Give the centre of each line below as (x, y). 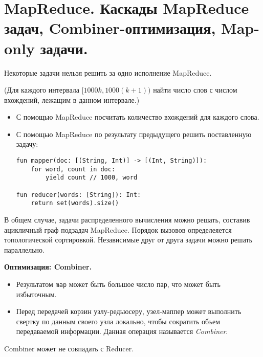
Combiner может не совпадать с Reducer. (69, 348)
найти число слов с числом (195, 90)
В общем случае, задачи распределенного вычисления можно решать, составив (127, 219)
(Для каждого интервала (42, 90)
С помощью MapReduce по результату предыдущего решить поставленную (134, 134)
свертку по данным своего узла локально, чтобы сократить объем (118, 321)
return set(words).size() (75, 203)
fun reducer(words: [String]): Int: (79, 195)
